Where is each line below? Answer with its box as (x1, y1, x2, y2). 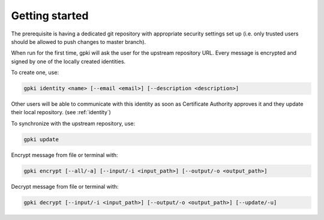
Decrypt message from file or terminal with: (11, 183, 119, 190)
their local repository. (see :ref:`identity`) (11, 109, 111, 116)
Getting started (11, 9, 89, 22)
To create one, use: (11, 69, 59, 76)
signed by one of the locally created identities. (11, 58, 126, 65)
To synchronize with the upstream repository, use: (11, 120, 135, 127)
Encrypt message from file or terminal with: (11, 151, 118, 159)
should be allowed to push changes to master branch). (11, 38, 146, 45)
